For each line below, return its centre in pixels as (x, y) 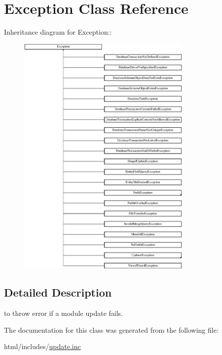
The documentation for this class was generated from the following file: (111, 330)
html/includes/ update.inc (42, 346)
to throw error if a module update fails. (63, 313)
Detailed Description (58, 292)
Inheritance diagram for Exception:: (58, 32)
